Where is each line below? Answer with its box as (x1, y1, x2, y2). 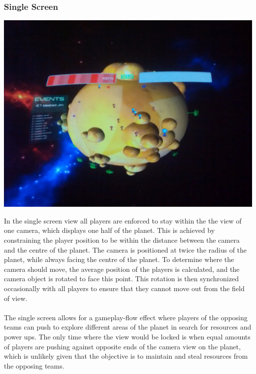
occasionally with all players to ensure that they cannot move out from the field (4, 283, 245, 293)
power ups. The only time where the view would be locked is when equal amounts (4, 331, 251, 341)
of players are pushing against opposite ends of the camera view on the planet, (4, 341, 241, 351)
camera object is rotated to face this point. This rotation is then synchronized (4, 273, 239, 284)
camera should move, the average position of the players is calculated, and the (4, 263, 240, 274)
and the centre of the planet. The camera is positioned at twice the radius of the (4, 244, 247, 255)
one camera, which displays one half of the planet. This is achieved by (4, 225, 215, 235)
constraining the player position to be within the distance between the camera (4, 235, 240, 245)
